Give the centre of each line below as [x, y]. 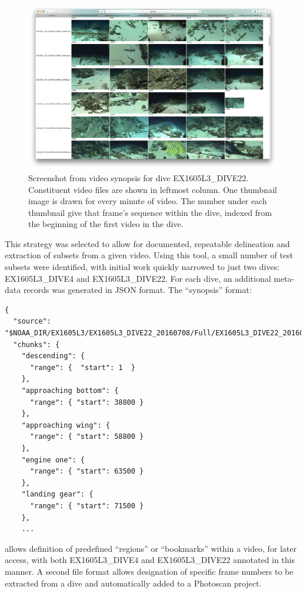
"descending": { [53, 356]
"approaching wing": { [66, 425]
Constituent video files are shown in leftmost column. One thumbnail [153, 189]
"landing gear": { [57, 494]
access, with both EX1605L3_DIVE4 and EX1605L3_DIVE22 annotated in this [150, 560]
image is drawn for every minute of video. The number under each [148, 201]
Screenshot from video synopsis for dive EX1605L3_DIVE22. [139, 177]
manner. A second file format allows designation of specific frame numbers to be [149, 571]
